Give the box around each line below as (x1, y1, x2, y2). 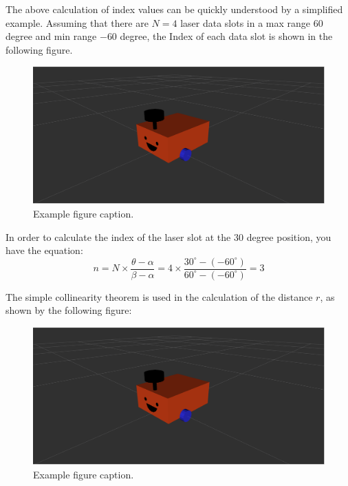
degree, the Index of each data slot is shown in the (120, 29, 333, 43)
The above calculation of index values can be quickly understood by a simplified (6, 2, 343, 16)
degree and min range (6, 29, 97, 43)
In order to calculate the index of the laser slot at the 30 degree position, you (6, 229, 331, 244)
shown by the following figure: (6, 303, 132, 317)
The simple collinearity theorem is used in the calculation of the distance (6, 289, 313, 304)
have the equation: (6, 243, 83, 257)
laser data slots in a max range (180, 15, 311, 30)
